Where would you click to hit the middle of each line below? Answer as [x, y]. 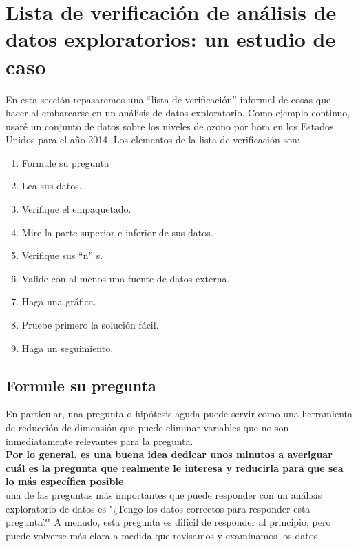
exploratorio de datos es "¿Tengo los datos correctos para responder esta [158, 508]
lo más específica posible [65, 481]
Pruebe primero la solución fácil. [90, 325]
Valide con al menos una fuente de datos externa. [126, 278]
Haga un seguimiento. [67, 348]
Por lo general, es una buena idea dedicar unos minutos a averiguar [169, 454]
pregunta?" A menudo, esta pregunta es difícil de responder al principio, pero [168, 522]
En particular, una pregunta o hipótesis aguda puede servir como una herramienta [179, 414]
